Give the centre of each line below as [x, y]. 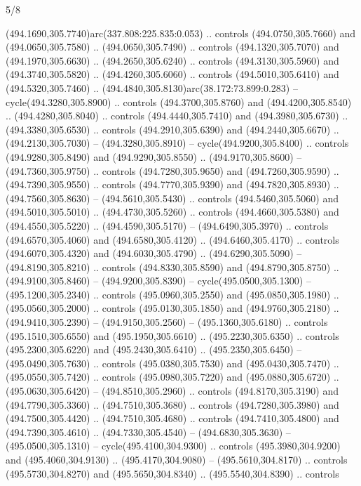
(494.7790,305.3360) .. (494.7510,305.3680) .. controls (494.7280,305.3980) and [172, 404]
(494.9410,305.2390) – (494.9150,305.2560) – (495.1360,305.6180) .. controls [167, 322]
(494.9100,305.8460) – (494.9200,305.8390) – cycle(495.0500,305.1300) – [158, 281]
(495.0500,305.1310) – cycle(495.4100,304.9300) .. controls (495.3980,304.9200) [173, 446]
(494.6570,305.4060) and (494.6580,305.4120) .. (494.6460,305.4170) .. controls [172, 239]
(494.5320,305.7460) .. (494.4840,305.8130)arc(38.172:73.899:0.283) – [152, 87]
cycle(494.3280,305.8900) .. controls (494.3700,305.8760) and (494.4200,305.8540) [179, 101]
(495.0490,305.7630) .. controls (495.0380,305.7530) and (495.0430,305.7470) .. [172, 363]
